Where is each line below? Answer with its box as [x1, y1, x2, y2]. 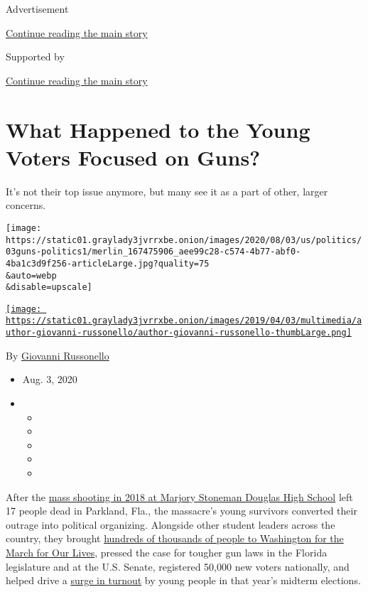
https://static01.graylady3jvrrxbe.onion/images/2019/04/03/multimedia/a [6, 316, 362, 326]
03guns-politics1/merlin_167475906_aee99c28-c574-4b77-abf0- [6, 247, 301, 257]
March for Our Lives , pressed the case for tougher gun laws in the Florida [6, 544, 328, 559]
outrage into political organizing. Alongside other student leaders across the [6, 517, 335, 532]
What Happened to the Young [6, 114, 310, 144]
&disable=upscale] [6, 282, 92, 293]
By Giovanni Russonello [6, 348, 109, 362]
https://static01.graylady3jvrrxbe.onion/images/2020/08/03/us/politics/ [6, 235, 362, 245]
